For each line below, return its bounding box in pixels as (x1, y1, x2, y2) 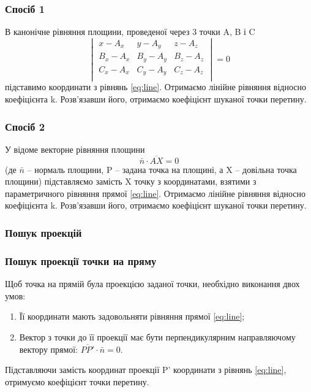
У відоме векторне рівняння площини (5, 142, 145, 155)
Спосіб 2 (5, 118, 45, 134)
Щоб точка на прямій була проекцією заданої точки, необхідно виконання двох (5, 277, 300, 290)
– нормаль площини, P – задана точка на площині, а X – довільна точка (27, 163, 297, 175)
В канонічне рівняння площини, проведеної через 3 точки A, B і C (5, 25, 255, 38)
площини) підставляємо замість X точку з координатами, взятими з (5, 175, 257, 188)
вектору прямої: (19, 342, 78, 355)
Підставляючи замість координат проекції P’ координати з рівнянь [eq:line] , (5, 363, 287, 376)
